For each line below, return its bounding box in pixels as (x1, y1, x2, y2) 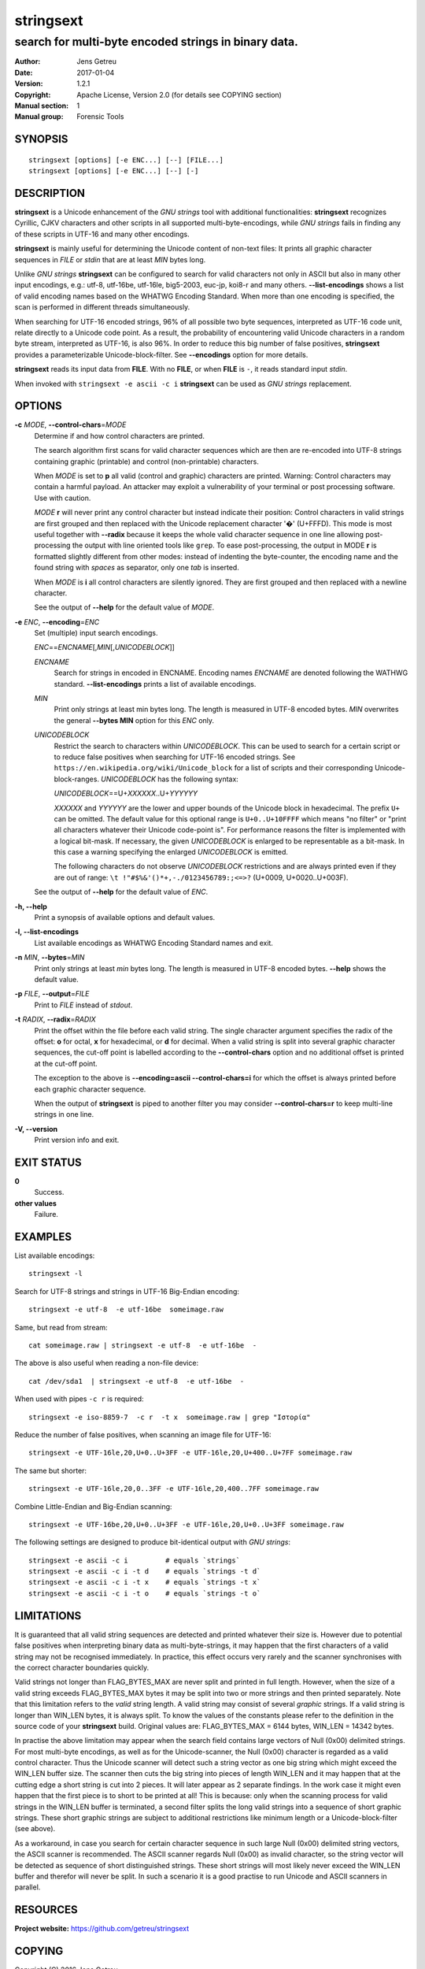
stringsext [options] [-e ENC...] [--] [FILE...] (28, 155, 224, 165)
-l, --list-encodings (14, 927, 79, 936)
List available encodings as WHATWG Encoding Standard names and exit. (34, 938, 273, 947)
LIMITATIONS (14, 1609, 82, 1622)
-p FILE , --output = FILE (14, 989, 90, 999)
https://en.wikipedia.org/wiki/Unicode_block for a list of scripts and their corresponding (54, 763, 374, 773)
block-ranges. (54, 774, 100, 784)
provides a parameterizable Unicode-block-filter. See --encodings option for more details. (14, 350, 309, 359)
